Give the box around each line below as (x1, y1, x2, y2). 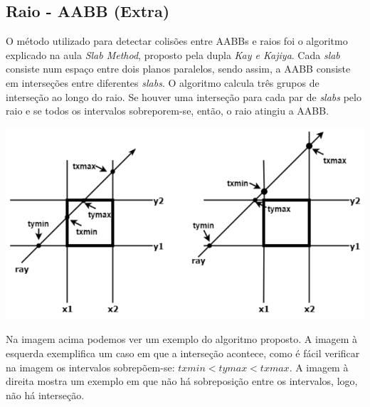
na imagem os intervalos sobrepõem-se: (6, 359, 175, 374)
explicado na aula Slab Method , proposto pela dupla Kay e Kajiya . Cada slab (6, 47, 340, 62)
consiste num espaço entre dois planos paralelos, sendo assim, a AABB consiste (6, 61, 351, 76)
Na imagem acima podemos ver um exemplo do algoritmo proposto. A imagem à (6, 332, 358, 347)
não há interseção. (6, 387, 85, 402)
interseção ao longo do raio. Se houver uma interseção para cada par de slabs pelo (6, 89, 361, 104)
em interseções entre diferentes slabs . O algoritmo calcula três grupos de (6, 75, 319, 90)
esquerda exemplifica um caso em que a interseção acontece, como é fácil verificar (6, 345, 360, 360)
